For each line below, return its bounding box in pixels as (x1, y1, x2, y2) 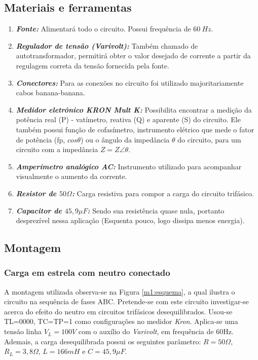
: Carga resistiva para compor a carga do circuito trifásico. (71, 188, 254, 198)
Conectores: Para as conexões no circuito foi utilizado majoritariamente (16, 77, 244, 88)
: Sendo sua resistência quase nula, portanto (87, 205, 225, 215)
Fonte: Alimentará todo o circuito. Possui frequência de (16, 23, 191, 34)
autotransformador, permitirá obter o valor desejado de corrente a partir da (16, 50, 251, 61)
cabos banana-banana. (16, 87, 85, 98)
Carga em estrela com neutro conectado (4, 266, 170, 279)
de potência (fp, (16, 134, 65, 145)
